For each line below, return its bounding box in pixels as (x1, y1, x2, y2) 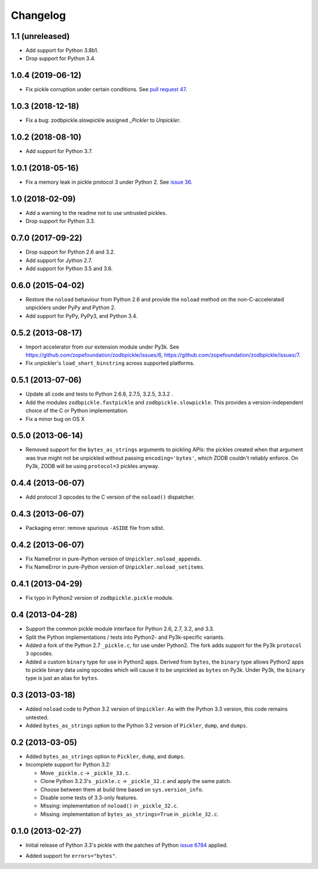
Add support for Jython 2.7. (25, 257, 92, 264)
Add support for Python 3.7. (25, 148, 93, 155)
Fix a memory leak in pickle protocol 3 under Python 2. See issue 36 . (25, 178, 193, 185)
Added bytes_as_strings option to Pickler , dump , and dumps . (25, 753, 185, 760)
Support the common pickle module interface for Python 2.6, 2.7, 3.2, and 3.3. (25, 625, 214, 632)
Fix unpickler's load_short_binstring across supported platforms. (25, 360, 195, 367)
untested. (25, 714, 49, 721)
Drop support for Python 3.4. (25, 55, 96, 62)
